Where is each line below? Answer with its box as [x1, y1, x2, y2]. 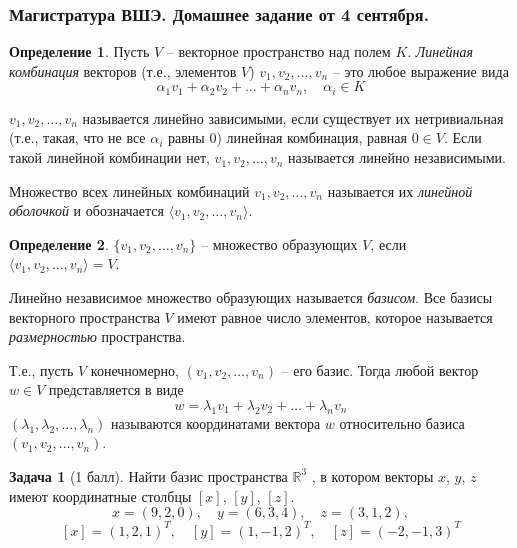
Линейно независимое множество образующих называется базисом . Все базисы [9, 287, 493, 308]
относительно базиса [339, 412, 465, 433]
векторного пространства [9, 306, 160, 327]
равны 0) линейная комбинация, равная [168, 127, 407, 148]
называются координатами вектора [111, 412, 321, 433]
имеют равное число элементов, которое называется [177, 306, 493, 327]
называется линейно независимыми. [288, 147, 506, 168]
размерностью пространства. [9, 326, 186, 347]
